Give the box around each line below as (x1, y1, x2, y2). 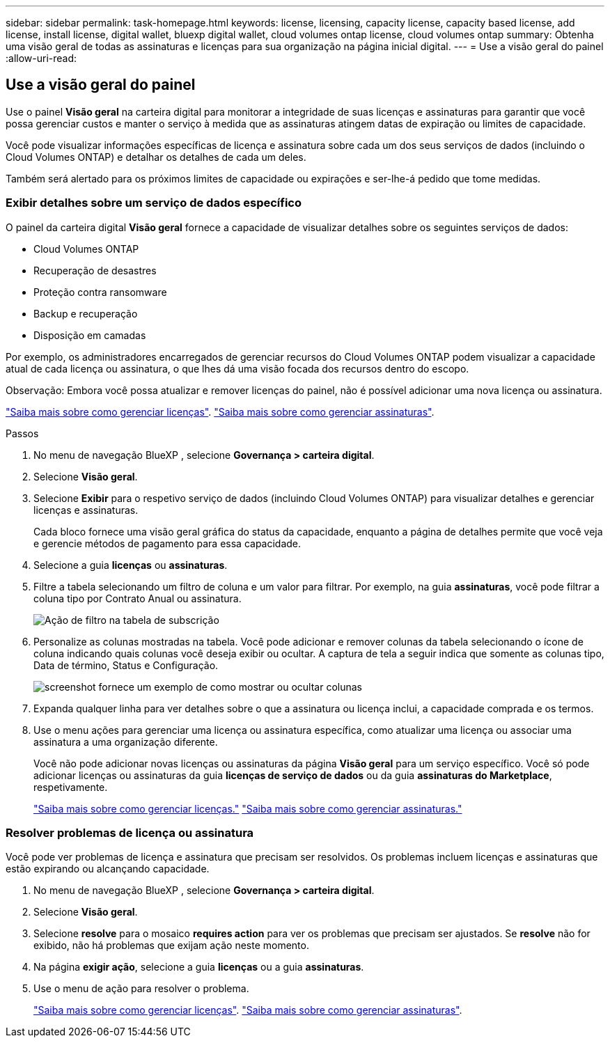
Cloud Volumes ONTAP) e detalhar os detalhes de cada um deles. (6, 150, 306, 163)
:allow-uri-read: (6, 52, 77, 64)
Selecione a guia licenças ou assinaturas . (33, 558, 228, 571)
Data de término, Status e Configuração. (33, 659, 219, 671)
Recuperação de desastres (33, 264, 157, 276)
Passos (6, 427, 39, 439)
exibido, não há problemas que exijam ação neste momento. (33, 939, 309, 952)
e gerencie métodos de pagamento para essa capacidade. (33, 537, 302, 549)
